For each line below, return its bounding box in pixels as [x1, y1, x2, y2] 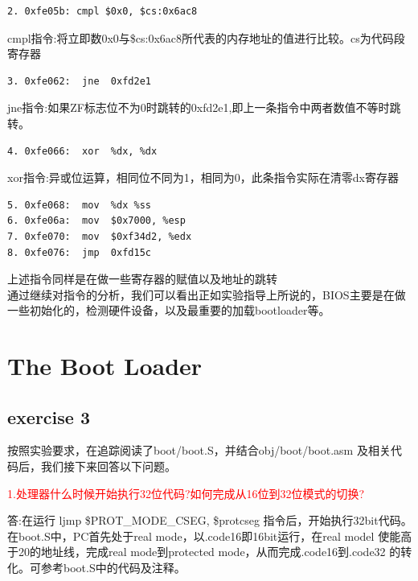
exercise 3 [7, 404, 90, 429]
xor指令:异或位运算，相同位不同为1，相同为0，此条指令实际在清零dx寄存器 [7, 169, 399, 186]
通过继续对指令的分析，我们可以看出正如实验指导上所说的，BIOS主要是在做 [7, 286, 406, 303]
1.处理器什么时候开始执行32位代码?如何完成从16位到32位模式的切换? [7, 484, 365, 501]
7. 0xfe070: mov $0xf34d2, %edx [7, 230, 192, 242]
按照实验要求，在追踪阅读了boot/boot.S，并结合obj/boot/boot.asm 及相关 [7, 442, 391, 459]
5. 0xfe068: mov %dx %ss [7, 199, 151, 211]
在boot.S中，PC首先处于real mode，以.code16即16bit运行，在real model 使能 [7, 527, 401, 544]
